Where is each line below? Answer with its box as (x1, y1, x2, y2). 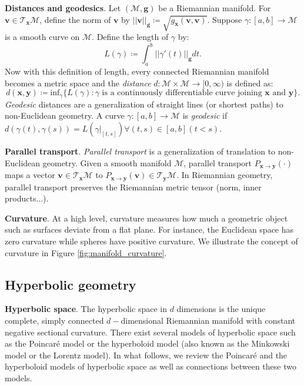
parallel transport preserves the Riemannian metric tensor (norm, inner (5, 180, 262, 193)
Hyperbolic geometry (5, 275, 136, 293)
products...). (5, 192, 49, 204)
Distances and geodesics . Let (5, 2, 121, 14)
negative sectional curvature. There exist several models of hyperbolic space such (5, 325, 296, 338)
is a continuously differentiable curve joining (102, 89, 262, 98)
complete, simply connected (5, 314, 104, 326)
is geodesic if (182, 109, 228, 122)
